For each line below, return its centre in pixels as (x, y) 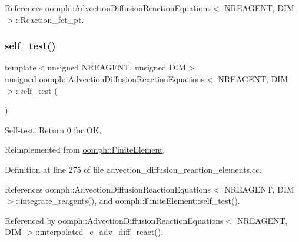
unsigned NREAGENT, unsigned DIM (117, 67)
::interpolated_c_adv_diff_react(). (99, 232)
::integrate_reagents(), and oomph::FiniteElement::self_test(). (128, 201)
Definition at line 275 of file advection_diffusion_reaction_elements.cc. (133, 169)
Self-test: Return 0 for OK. (53, 130)
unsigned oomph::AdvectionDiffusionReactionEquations (105, 79)
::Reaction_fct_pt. (50, 19)
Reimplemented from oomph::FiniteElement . (85, 149)
